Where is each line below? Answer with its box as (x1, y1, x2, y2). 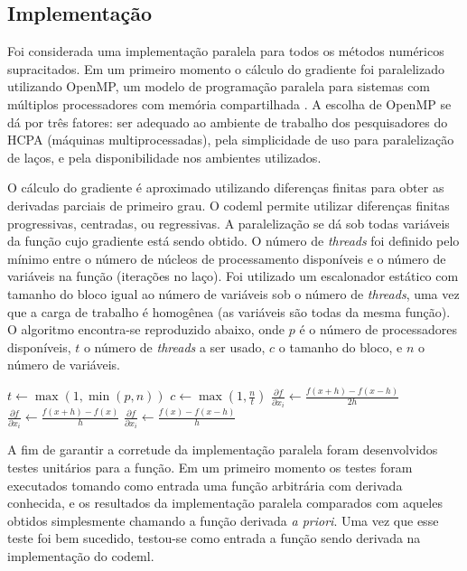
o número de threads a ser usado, (83, 337, 266, 356)
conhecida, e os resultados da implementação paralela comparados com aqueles (7, 493, 443, 512)
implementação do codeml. (7, 546, 154, 565)
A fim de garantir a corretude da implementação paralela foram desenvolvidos (7, 440, 438, 459)
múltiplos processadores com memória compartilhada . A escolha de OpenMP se (7, 94, 452, 113)
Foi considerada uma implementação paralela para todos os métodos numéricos (7, 42, 444, 61)
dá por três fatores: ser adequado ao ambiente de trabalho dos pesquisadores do (7, 112, 448, 131)
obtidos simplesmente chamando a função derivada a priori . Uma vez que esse (7, 510, 439, 529)
